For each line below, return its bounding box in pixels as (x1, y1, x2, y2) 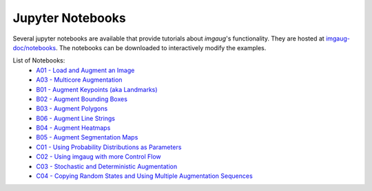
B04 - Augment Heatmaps (36, 124, 111, 132)
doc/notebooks (12, 43, 56, 52)
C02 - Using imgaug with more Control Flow (36, 153, 161, 161)
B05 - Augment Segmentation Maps (36, 133, 138, 142)
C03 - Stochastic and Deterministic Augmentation (36, 162, 178, 170)
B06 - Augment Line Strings (36, 114, 116, 122)
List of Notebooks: (12, 56, 65, 65)
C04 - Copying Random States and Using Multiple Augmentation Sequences (36, 172, 253, 180)
